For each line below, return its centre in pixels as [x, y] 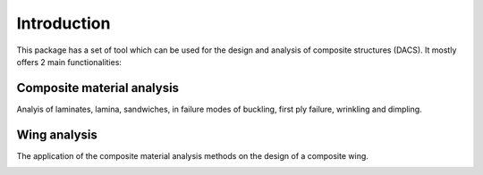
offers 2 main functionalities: [69, 62]
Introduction [64, 23]
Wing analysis [57, 134]
